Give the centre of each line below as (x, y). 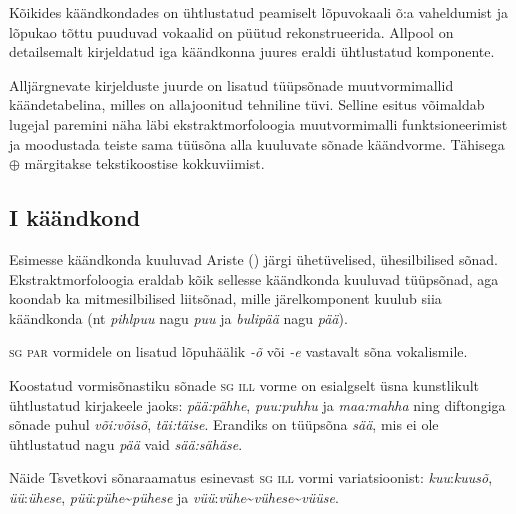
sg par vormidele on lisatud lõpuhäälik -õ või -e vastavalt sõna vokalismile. (238, 351)
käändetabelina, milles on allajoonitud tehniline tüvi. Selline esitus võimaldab (247, 104)
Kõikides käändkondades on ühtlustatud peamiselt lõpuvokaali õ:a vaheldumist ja (258, 12)
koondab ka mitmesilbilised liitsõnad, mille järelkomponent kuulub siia (225, 298)
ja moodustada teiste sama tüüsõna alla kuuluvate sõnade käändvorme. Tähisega (257, 143)
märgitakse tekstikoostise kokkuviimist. (144, 163)
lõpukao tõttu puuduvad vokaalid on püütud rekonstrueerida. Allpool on (231, 31)
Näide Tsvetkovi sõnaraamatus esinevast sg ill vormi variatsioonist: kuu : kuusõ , (251, 477)
